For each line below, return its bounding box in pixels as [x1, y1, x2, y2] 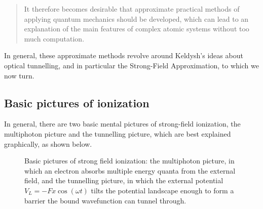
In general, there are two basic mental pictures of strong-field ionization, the [4, 118, 241, 129]
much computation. [24, 33, 85, 44]
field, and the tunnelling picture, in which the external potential [24, 175, 223, 186]
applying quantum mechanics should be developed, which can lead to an [24, 13, 249, 24]
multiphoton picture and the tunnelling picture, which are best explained [4, 128, 231, 139]
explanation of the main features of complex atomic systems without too [24, 23, 249, 34]
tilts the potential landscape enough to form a [91, 185, 234, 195]
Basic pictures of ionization [4, 95, 149, 110]
